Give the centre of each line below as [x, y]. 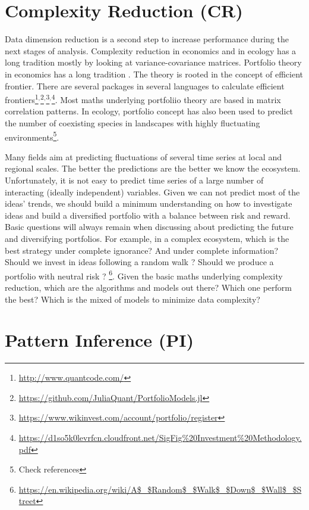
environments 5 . [32, 136]
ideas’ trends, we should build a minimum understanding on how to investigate [149, 203]
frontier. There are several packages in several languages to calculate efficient [145, 85]
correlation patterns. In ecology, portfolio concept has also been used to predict [149, 111]
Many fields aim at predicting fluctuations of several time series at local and [143, 156]
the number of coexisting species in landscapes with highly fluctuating [133, 122]
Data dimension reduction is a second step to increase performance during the [147, 39]
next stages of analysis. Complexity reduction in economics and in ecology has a [151, 50]
